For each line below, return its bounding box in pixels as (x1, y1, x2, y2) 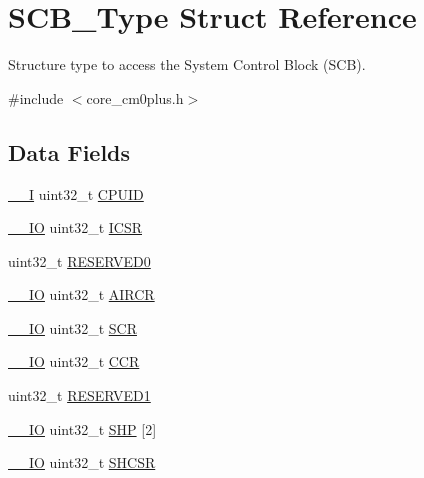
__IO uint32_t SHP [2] (8, 418, 157, 439)
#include (8, 87, 64, 108)
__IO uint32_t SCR (8, 317, 137, 338)
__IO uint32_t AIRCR (8, 284, 155, 305)
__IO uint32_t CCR (8, 351, 140, 372)
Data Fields (8, 136, 131, 167)
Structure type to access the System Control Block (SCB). (8, 54, 366, 75)
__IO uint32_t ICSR (8, 217, 142, 238)
